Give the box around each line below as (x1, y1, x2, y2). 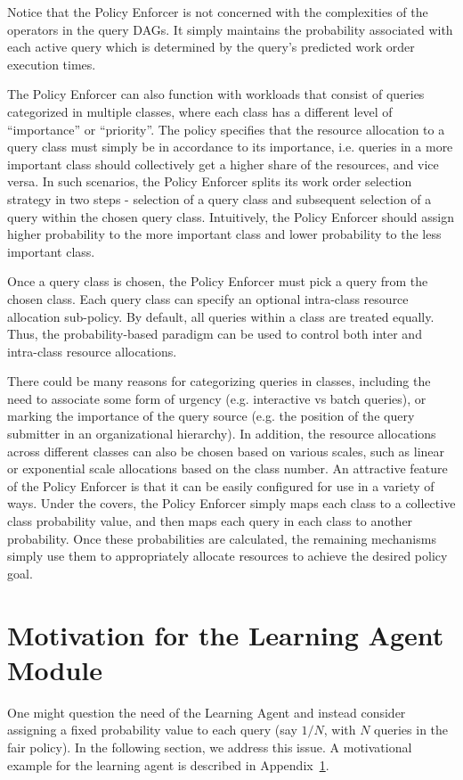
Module (7, 651, 103, 687)
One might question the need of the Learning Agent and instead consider (7, 702, 406, 721)
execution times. (7, 54, 96, 73)
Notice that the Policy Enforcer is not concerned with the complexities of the (7, 3, 428, 21)
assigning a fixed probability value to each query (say (7, 720, 297, 739)
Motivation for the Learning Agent (7, 616, 444, 653)
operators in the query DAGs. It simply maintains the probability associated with (7, 20, 453, 38)
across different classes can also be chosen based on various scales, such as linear (7, 441, 445, 460)
